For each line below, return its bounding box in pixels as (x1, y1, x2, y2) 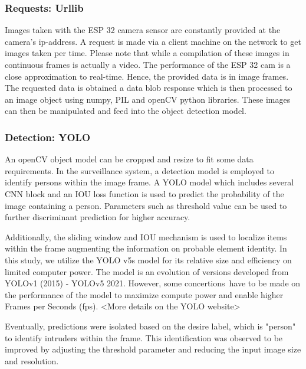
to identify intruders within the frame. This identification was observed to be (5, 331, 283, 344)
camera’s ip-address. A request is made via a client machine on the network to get (5, 35, 301, 47)
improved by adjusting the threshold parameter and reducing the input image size (5, 343, 301, 355)
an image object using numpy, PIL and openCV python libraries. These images (5, 93, 291, 105)
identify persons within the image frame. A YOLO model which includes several (5, 176, 294, 188)
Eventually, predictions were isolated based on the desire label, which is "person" (5, 319, 296, 332)
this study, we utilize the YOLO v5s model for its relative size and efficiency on (5, 253, 292, 266)
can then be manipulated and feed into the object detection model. (5, 105, 246, 117)
